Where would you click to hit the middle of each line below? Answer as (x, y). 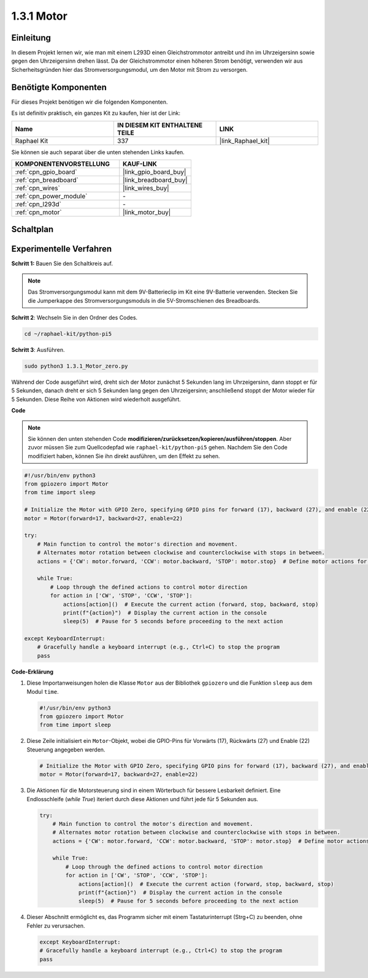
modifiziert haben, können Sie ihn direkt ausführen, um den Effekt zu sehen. (124, 456)
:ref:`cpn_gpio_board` (46, 172)
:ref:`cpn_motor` (38, 212)
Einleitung (31, 38)
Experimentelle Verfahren (62, 249)
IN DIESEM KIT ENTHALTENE (160, 125)
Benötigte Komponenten (59, 87)
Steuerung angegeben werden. (66, 750)
